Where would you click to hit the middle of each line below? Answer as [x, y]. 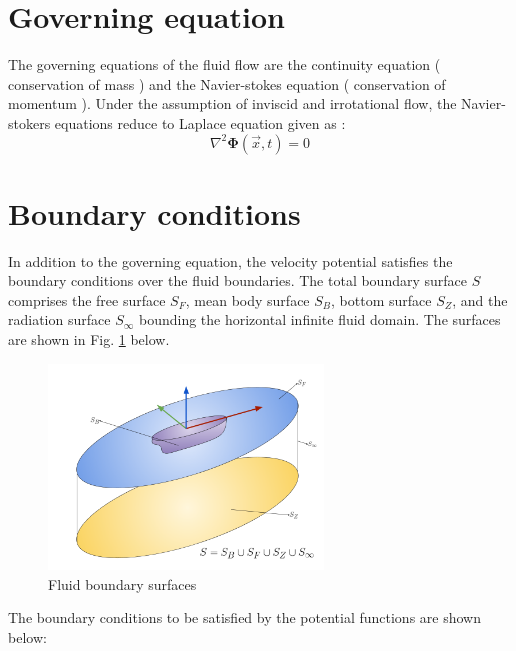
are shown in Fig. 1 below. [89, 339]
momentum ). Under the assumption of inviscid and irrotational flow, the [232, 103]
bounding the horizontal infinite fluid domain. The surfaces [319, 319]
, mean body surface [247, 299]
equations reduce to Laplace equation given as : [200, 122]
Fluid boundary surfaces [122, 583]
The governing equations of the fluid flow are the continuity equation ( [224, 64]
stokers [29, 122]
